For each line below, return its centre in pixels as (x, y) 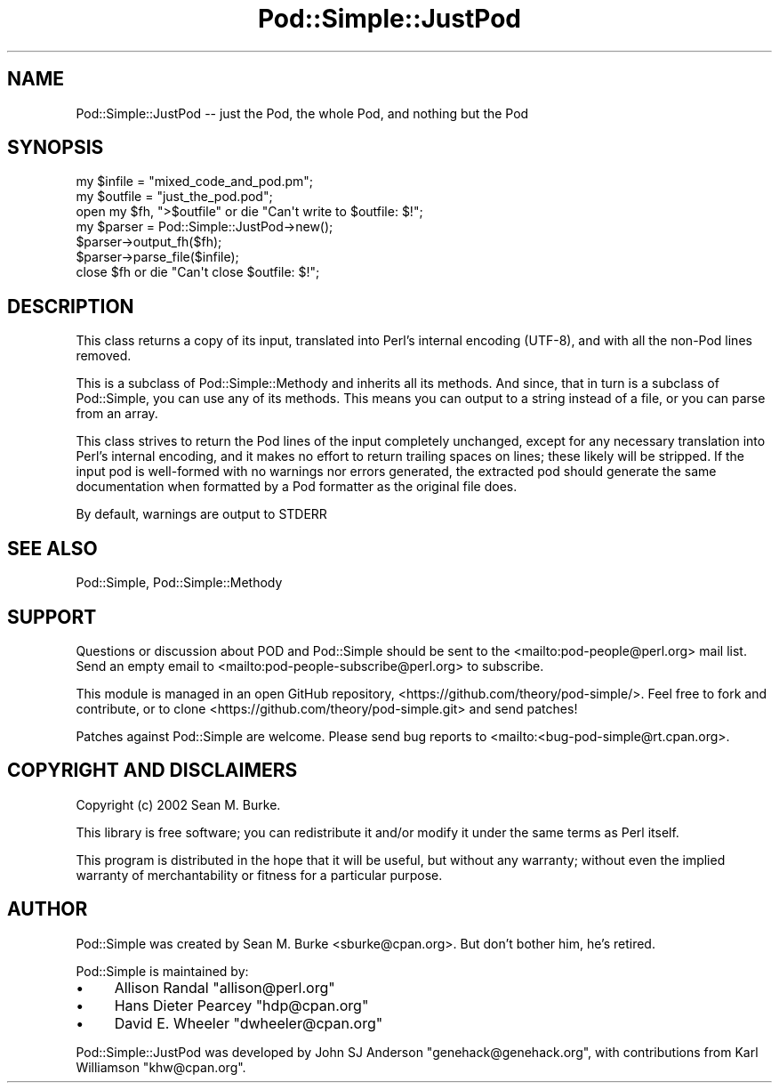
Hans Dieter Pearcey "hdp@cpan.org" (241, 1005)
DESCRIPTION (71, 306)
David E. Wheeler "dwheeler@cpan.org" (249, 1023)
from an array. (117, 414)
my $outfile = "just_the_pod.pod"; (174, 197)
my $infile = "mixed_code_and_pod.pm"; (195, 182)
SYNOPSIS (56, 148)
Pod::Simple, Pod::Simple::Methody (179, 583)
